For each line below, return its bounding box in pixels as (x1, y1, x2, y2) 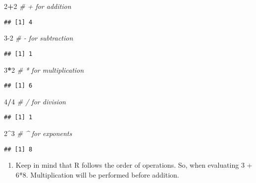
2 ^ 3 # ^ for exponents (4, 128, 72, 138)
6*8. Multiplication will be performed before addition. (15, 169, 179, 180)
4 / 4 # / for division (4, 96, 66, 106)
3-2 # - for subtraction (4, 33, 73, 43)
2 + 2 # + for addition (4, 1, 71, 11)
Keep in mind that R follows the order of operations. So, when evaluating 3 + (15, 160, 253, 170)
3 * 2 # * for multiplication (4, 64, 84, 75)
